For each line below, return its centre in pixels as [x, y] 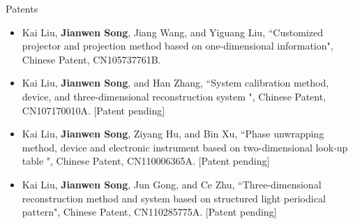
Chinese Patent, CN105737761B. [91, 59]
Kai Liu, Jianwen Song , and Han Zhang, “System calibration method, [175, 83]
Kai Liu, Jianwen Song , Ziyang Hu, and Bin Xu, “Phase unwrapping [173, 134]
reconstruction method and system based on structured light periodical [174, 198]
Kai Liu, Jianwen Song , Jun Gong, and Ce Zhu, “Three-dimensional [172, 184]
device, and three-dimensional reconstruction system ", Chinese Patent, [174, 96]
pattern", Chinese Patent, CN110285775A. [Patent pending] [149, 212]
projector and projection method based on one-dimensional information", [178, 46]
